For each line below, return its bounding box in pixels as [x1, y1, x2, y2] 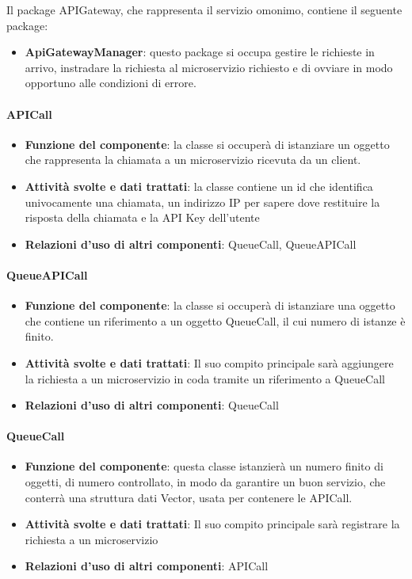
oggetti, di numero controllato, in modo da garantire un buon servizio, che [25, 474, 386, 490]
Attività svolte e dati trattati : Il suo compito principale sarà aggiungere [25, 354, 394, 371]
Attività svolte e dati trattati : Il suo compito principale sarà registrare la [25, 516, 400, 532]
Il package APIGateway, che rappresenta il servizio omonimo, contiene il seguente [6, 2, 402, 17]
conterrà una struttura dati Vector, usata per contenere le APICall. [25, 489, 353, 505]
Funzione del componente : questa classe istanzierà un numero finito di [25, 458, 383, 474]
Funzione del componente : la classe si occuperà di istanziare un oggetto [25, 135, 390, 152]
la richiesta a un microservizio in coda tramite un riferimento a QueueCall [25, 370, 386, 387]
